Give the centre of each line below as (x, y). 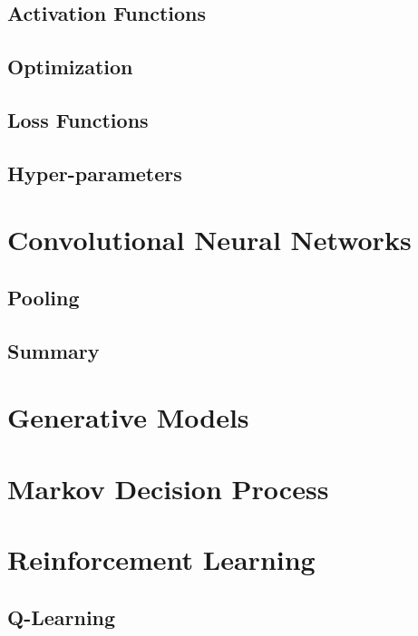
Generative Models (128, 417)
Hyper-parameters (95, 173)
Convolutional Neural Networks (209, 240)
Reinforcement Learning (161, 559)
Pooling (44, 297)
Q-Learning (62, 617)
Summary (53, 350)
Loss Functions (78, 119)
